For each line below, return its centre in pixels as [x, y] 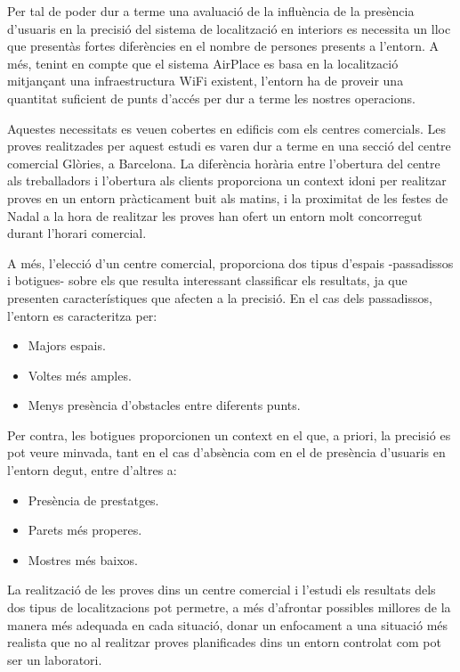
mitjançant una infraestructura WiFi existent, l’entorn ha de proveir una [206, 81]
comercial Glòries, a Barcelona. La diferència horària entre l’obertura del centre [224, 163]
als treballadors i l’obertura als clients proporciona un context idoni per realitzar [227, 180]
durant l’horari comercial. [77, 233]
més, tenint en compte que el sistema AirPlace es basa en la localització [203, 63]
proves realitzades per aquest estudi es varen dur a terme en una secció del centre [229, 146]
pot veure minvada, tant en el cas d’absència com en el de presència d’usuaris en [226, 452]
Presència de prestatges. [93, 500]
